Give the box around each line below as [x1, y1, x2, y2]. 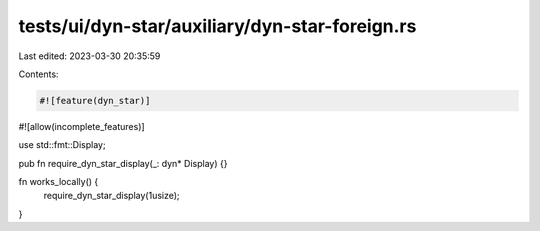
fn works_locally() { [18, 176, 99, 188]
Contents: [18, 68, 59, 80]
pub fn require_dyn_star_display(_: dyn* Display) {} [18, 157, 228, 169]
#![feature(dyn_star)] [39, 95, 151, 106]
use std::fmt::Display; [18, 139, 106, 151]
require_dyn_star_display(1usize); [43, 190, 180, 202]
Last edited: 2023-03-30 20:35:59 [18, 50, 161, 62]
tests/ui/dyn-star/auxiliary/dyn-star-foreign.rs [18, 15, 417, 37]
